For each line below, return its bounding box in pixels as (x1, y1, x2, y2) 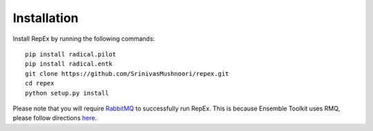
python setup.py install (25, 89, 109, 97)
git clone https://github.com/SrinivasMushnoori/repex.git (25, 70, 229, 77)
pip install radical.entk (25, 60, 113, 68)
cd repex (25, 79, 55, 88)
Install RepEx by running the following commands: (12, 34, 155, 43)
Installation (12, 10, 79, 26)
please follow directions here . (12, 114, 97, 122)
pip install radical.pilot (25, 50, 117, 58)
